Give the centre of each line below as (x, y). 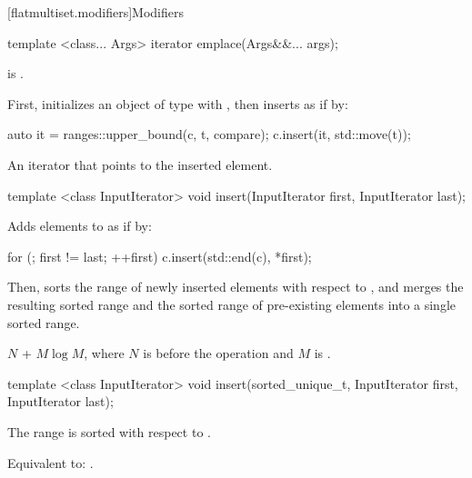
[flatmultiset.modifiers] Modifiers (96, 12)
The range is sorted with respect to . (109, 431)
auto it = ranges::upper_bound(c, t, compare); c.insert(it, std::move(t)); (209, 134)
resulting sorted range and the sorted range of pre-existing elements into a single (232, 304)
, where (104, 353)
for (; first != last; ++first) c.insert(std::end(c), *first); (160, 256)
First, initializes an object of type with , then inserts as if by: (178, 103)
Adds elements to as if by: (80, 226)
